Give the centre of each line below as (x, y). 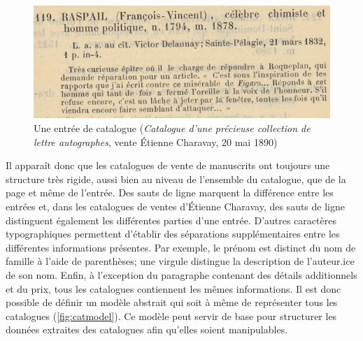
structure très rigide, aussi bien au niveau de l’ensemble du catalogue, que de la (176, 179)
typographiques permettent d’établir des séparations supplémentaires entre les (173, 234)
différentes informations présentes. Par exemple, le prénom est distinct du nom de (181, 247)
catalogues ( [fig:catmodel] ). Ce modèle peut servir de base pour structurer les (171, 315)
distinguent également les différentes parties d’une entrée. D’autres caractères (171, 220)
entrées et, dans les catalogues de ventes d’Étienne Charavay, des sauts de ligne (175, 206)
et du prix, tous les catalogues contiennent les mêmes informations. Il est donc (173, 288)
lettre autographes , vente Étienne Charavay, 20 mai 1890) (156, 142)
